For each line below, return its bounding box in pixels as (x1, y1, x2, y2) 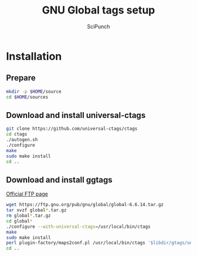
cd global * (6, 218, 33, 224)
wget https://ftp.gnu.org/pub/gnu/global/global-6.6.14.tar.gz (6, 202, 164, 208)
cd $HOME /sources (6, 94, 49, 100)
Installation (6, 49, 62, 63)
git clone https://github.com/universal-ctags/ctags (6, 126, 138, 132)
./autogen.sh (6, 137, 38, 143)
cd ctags (6, 132, 28, 137)
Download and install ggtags (6, 174, 113, 185)
